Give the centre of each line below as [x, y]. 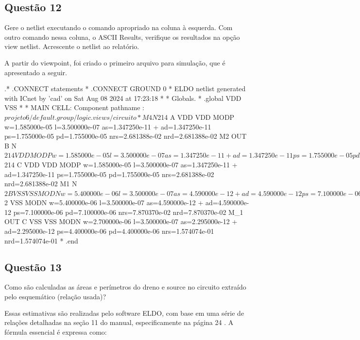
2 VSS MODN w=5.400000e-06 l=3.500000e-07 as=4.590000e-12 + [104, 202]
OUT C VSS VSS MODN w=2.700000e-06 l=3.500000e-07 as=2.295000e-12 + [121, 221]
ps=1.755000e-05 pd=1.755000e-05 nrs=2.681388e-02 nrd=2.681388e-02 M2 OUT [126, 136]
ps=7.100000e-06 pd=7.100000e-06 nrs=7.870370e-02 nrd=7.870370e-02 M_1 [128, 212]
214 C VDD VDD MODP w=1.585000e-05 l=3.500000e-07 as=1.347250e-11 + [121, 164]
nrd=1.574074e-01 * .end [41, 240]
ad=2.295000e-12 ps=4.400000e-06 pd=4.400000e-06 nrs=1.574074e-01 [109, 231]
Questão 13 [33, 267]
